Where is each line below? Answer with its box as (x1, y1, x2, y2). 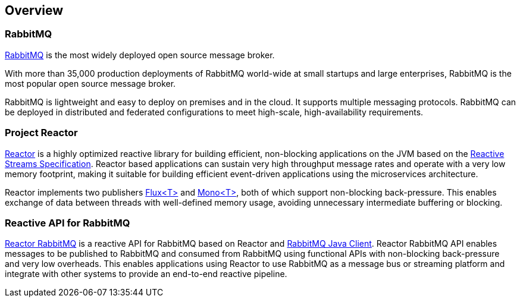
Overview (5, 3, 64, 18)
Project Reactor (5, 127, 78, 139)
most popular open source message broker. (5, 78, 176, 89)
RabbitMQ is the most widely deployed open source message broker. (5, 49, 275, 60)
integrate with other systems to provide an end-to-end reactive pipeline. (5, 269, 287, 279)
